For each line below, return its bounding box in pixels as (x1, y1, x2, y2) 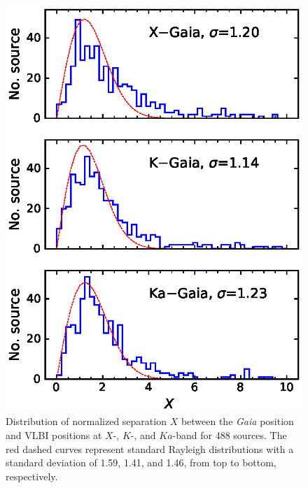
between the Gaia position (181, 414, 294, 429)
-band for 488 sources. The (172, 428, 287, 443)
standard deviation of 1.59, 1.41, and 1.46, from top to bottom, (6, 455, 276, 470)
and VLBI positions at (6, 428, 102, 443)
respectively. (6, 468, 58, 483)
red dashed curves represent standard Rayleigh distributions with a (6, 441, 294, 456)
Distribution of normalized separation (6, 414, 167, 429)
